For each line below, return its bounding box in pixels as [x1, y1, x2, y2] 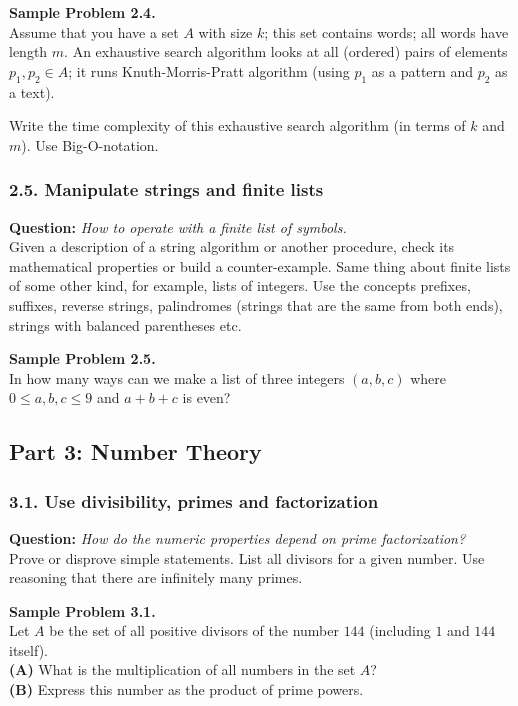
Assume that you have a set [9, 21, 179, 42]
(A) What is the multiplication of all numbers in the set [9, 659, 356, 680]
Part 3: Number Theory [9, 436, 262, 467]
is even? [182, 387, 231, 408]
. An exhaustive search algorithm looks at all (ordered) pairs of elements [64, 41, 508, 62]
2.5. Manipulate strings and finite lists [9, 177, 324, 202]
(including [369, 620, 431, 641]
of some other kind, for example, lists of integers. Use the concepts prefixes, [9, 275, 471, 296]
